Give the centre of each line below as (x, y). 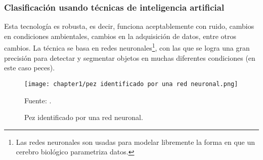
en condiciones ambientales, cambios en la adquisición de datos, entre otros (120, 36)
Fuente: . (38, 100)
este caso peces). (30, 68)
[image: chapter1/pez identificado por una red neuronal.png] (131, 84)
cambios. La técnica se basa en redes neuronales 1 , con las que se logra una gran (127, 47)
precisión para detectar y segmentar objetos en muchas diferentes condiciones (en (130, 57)
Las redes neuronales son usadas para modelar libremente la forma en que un (136, 142)
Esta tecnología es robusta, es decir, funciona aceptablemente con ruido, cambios (129, 26)
